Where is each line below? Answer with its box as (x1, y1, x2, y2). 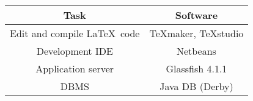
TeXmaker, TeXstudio (149, 26, 244, 40)
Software (175, 7, 218, 22)
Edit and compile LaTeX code (10, 26, 140, 40)
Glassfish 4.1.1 (166, 61, 227, 75)
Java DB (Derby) (159, 78, 233, 93)
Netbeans (176, 43, 216, 58)
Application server (35, 61, 114, 75)
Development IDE (36, 43, 113, 58)
